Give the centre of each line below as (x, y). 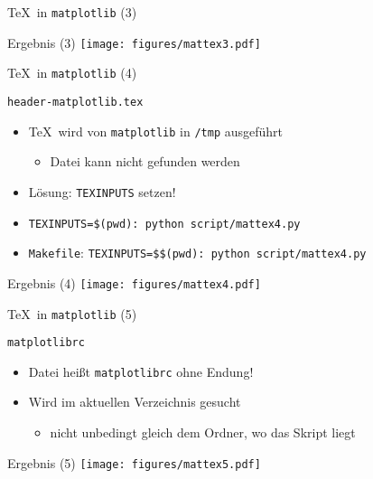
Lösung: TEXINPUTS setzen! (102, 191)
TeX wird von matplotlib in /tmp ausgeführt (156, 131)
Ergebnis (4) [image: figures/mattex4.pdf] (134, 282)
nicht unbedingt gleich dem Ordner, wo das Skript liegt (203, 432)
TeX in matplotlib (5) (72, 313)
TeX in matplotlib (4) (72, 73)
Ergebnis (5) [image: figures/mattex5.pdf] (134, 462)
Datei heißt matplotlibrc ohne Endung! (141, 371)
